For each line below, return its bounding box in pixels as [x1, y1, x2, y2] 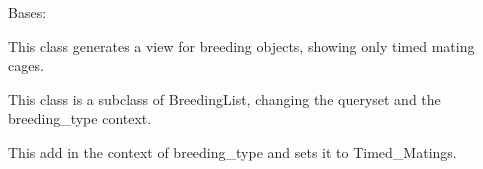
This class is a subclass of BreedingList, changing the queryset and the [8, 88, 441, 109]
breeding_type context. [8, 108, 152, 129]
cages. [8, 55, 44, 76]
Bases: [8, 2, 47, 22]
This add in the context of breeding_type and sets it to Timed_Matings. [8, 141, 457, 162]
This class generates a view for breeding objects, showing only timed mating [8, 35, 475, 56]
